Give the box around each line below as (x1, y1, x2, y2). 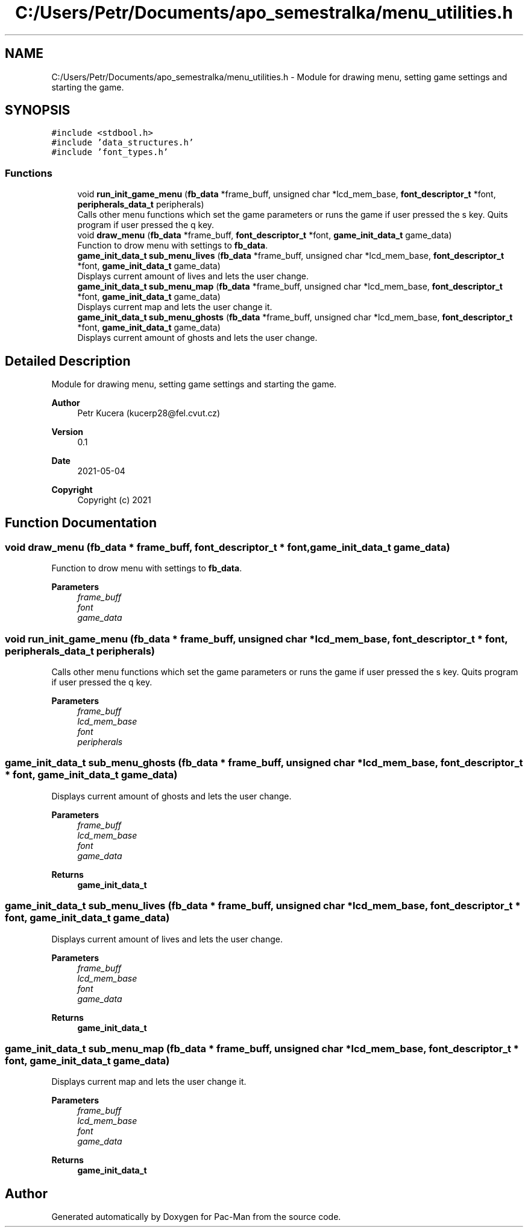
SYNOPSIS (5, 103, 71, 118)
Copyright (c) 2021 (77, 495, 151, 506)
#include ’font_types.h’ (51, 147, 169, 157)
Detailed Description (5, 353, 131, 369)
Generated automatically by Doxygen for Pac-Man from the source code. (51, 1211, 341, 1222)
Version (51, 427, 83, 437)
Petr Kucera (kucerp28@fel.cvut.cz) (77, 408, 221, 419)
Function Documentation (5, 515, 157, 531)
